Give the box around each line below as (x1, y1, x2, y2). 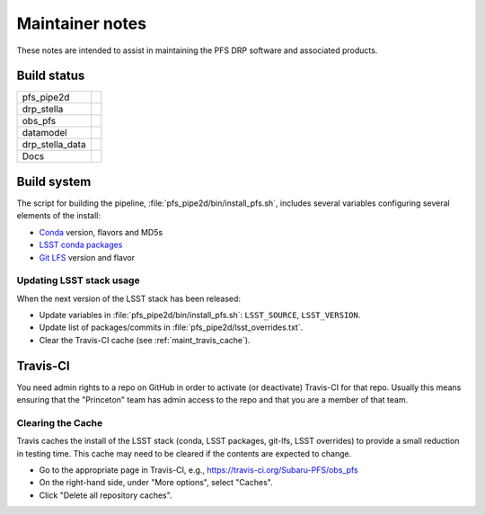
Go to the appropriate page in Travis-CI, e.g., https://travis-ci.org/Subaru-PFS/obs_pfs (39, 465, 358, 475)
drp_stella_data (22, 138, 86, 151)
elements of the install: (16, 210, 101, 221)
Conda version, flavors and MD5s (39, 226, 163, 237)
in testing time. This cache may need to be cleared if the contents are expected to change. (16, 448, 352, 458)
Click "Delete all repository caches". (39, 490, 172, 501)
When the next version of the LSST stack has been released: (16, 293, 242, 304)
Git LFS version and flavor (39, 252, 136, 262)
